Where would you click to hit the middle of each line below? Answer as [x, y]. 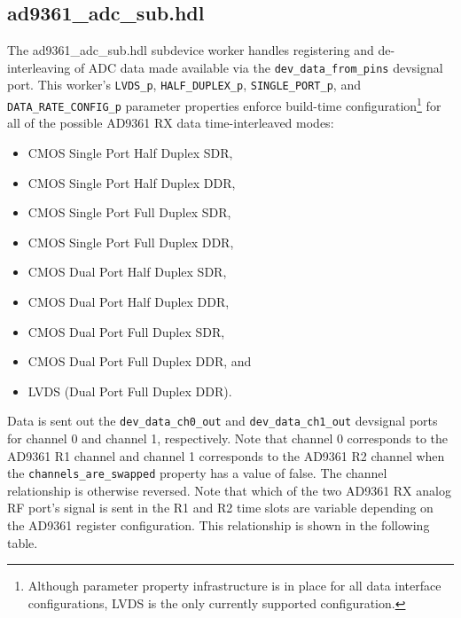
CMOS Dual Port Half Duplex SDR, [127, 272]
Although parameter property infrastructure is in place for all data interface [234, 586]
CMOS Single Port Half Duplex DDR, [132, 182]
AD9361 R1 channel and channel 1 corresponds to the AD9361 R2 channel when [226, 455]
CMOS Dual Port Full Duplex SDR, [126, 331]
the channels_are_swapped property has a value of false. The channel [197, 473]
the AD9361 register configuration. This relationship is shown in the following [219, 525]
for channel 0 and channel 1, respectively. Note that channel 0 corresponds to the [227, 438]
